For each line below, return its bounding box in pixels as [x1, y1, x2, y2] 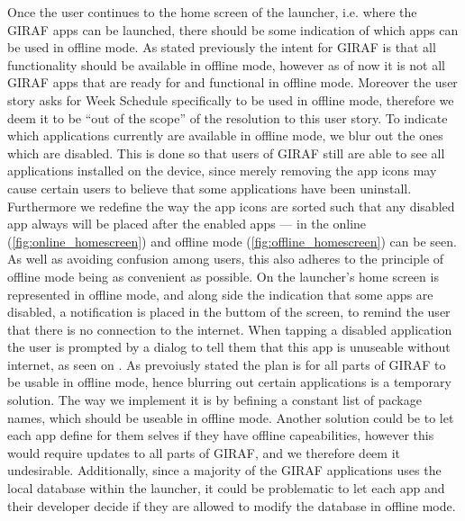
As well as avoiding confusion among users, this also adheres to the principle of [7, 249, 444, 268]
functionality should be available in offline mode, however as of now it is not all [7, 55, 445, 74]
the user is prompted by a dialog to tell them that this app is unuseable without [7, 337, 451, 356]
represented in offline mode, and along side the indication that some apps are [7, 284, 433, 303]
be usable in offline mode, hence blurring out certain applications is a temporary [7, 373, 451, 391]
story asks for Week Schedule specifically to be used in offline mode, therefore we [7, 90, 454, 109]
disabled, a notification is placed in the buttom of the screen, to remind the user [7, 302, 451, 321]
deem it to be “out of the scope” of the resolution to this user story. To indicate [7, 108, 448, 127]
